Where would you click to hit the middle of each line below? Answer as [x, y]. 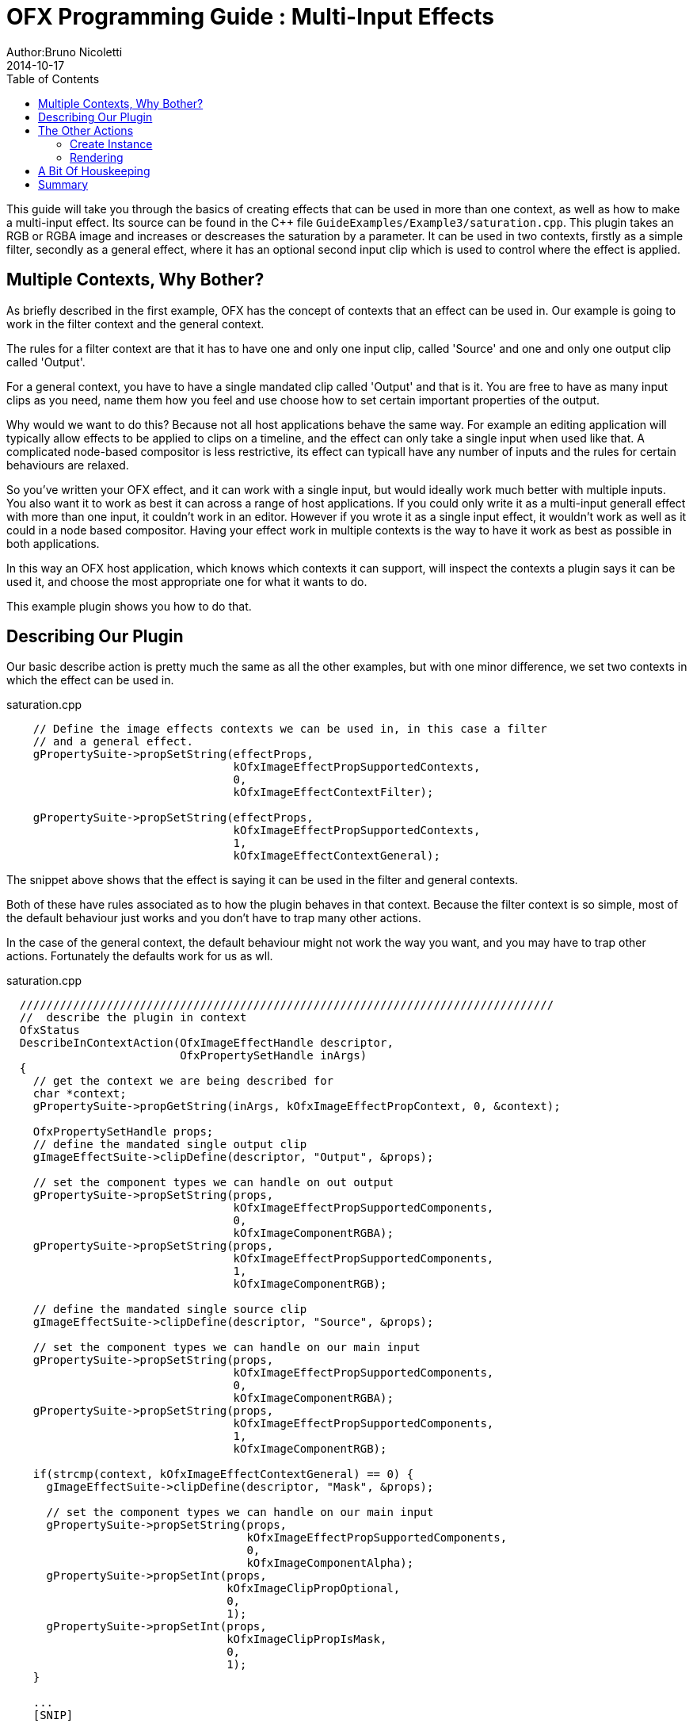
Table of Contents [53, 78]
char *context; [80, 1094]
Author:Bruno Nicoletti [65, 52]
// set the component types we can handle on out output [213, 1183]
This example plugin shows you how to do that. [129, 606]
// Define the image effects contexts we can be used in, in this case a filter [290, 729]
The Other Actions [86, 130]
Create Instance [111, 144]
